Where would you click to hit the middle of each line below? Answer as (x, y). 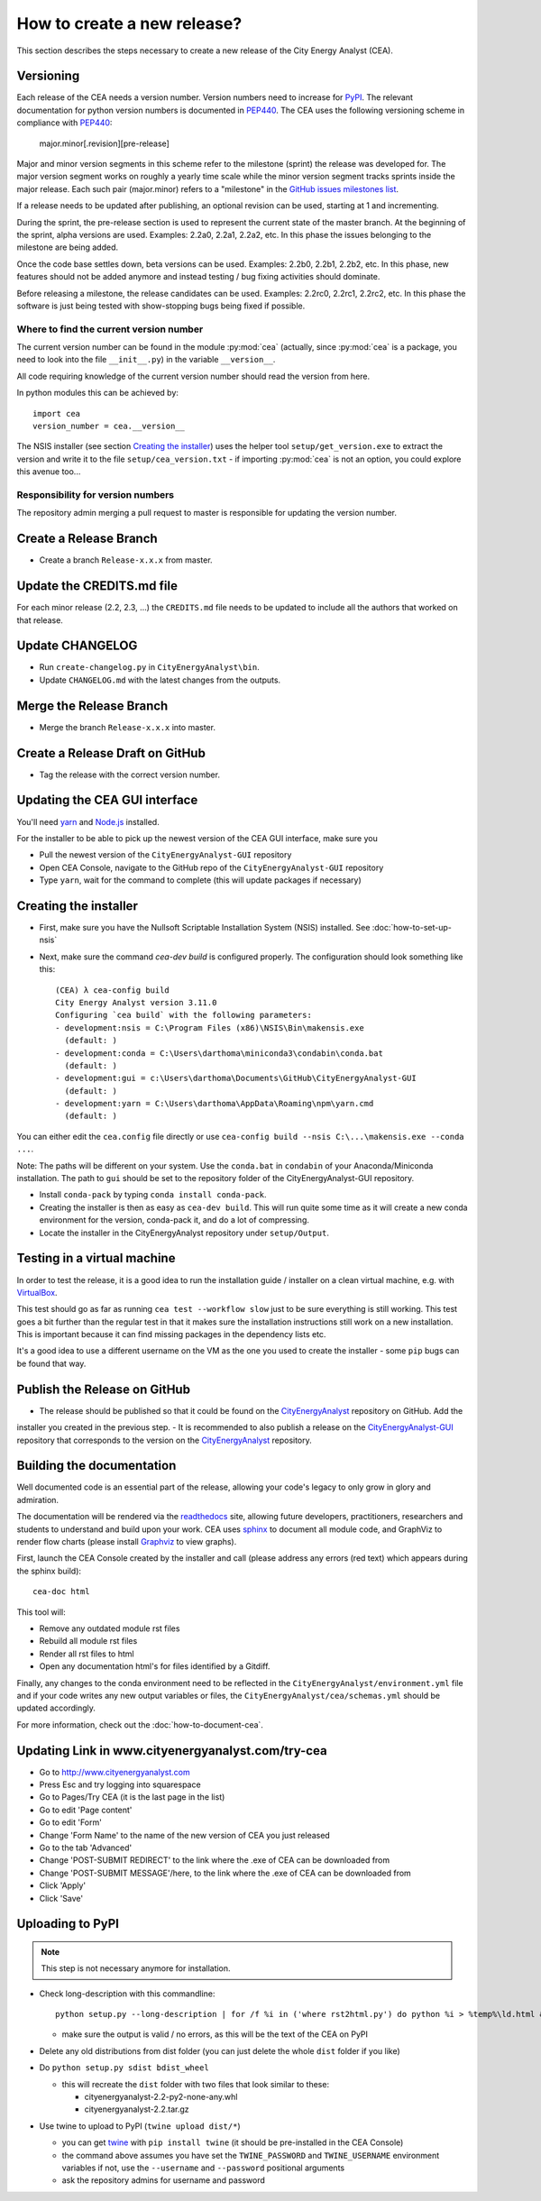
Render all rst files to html (87, 1654)
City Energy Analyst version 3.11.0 (136, 1002)
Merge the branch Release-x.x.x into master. (128, 727)
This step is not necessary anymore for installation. (136, 1968)
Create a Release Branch (87, 539)
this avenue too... (49, 472)
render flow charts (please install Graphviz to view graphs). (127, 1542)
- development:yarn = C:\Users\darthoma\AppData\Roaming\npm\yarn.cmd (215, 1104)
